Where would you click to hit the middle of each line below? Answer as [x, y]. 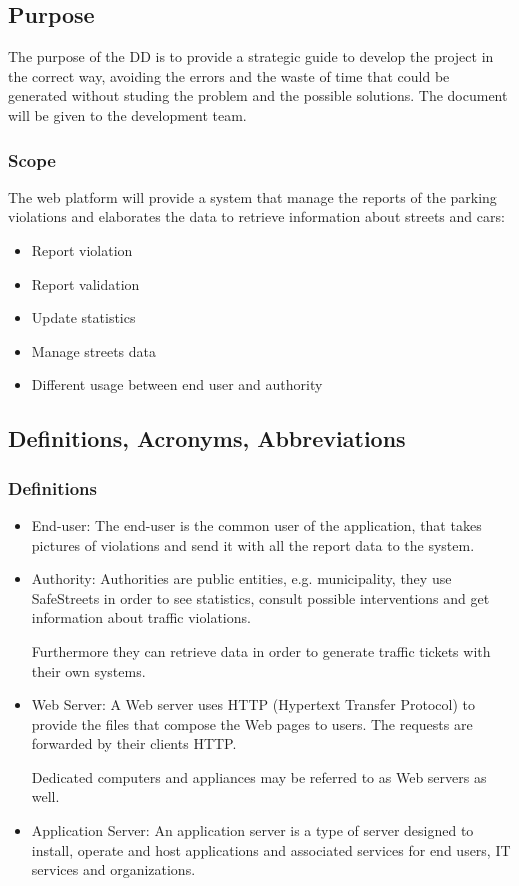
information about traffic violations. [141, 617]
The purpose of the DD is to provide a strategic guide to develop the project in [251, 56]
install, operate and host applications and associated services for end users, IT [271, 849]
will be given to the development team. [127, 114]
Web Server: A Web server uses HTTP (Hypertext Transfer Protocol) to [253, 704]
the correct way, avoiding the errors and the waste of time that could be [229, 75]
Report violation [82, 249]
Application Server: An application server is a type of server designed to [252, 830]
